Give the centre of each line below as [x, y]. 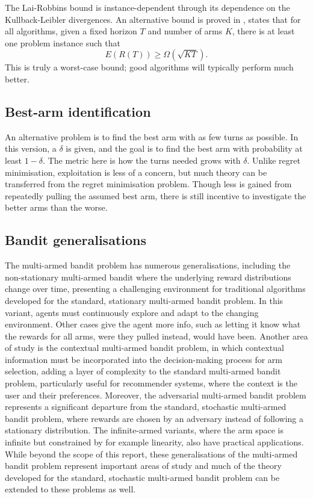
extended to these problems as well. [70, 489]
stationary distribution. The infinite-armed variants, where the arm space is [144, 430]
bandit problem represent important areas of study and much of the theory [143, 466]
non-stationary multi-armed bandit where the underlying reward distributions [148, 277]
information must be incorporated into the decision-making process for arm [144, 359]
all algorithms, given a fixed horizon [71, 31]
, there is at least [263, 31]
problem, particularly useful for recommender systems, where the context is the [151, 383]
